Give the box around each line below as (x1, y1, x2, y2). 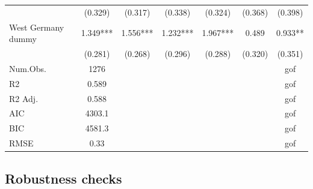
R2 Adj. (9, 92, 39, 104)
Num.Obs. (9, 62, 46, 74)
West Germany (9, 20, 64, 33)
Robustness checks (5, 169, 122, 187)
